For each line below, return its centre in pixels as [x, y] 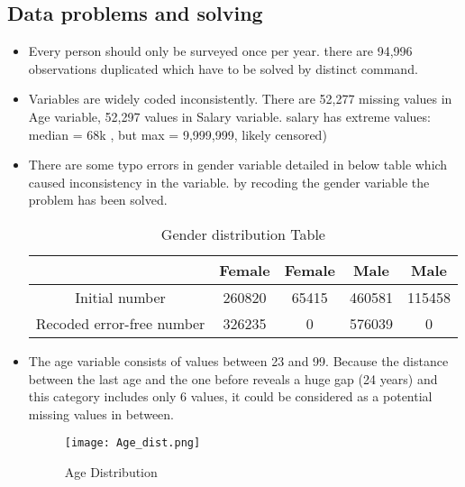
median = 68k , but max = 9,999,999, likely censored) [178, 134]
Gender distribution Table [243, 234]
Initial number [120, 297]
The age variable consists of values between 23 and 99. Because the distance [238, 360]
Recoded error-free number [120, 323]
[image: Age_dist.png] [132, 443]
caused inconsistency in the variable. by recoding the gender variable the [229, 182]
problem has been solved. [98, 200]
